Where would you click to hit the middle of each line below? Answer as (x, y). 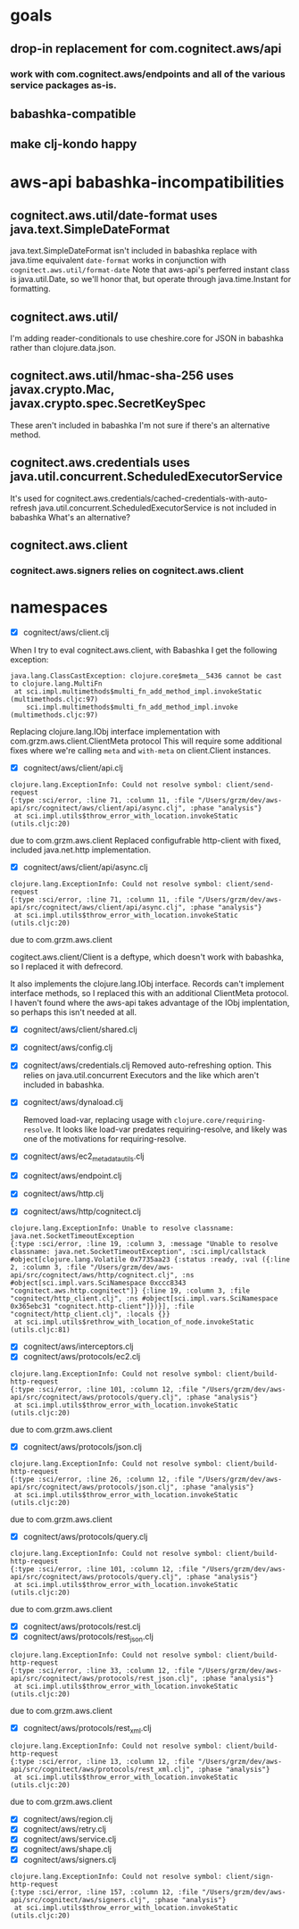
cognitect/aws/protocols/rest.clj (82, 1626)
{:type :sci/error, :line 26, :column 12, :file (102, 1479)
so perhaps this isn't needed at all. (74, 1012)
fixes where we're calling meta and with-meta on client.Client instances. (141, 751)
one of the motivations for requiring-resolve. (104, 1139)
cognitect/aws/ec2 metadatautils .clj (83, 1157)
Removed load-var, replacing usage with (97, 1120)
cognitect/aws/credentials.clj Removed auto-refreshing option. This (147, 1065)
